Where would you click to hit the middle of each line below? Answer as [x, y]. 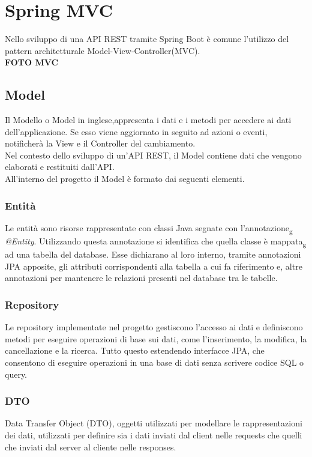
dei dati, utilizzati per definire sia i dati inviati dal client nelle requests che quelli [154, 434]
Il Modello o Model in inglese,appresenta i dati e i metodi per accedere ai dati [148, 120]
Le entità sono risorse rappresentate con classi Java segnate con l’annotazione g [149, 228]
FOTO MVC [32, 62]
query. [16, 374]
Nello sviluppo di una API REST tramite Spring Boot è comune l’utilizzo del [147, 39]
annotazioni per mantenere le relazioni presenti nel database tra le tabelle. [141, 278]
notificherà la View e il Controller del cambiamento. [100, 143]
